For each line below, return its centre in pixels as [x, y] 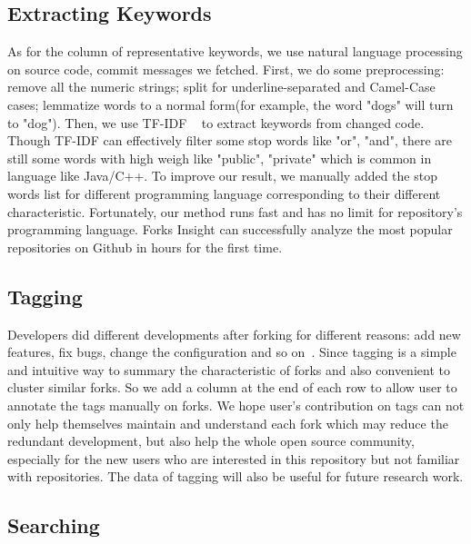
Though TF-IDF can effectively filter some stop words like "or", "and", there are [230, 140]
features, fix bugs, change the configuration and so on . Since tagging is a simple [232, 352]
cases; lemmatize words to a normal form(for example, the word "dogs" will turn [230, 104]
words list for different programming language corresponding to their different [224, 193]
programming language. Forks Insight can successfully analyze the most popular [230, 229]
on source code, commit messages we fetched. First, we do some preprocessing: [226, 69]
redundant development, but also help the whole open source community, [211, 441]
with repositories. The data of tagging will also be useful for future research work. [235, 476]
